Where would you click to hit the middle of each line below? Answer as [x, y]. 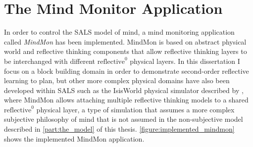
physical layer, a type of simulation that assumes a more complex [135, 109]
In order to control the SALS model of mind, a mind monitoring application [119, 32]
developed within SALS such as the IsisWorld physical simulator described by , [124, 90]
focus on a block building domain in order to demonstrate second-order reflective [126, 71]
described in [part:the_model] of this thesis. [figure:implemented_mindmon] [119, 129]
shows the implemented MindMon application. [74, 138]
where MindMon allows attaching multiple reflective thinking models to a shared [126, 100]
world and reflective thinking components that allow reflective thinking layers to [126, 51]
